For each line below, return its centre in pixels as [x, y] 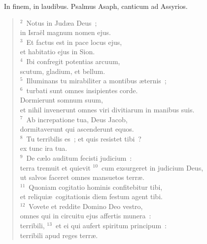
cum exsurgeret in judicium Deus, [152, 167]
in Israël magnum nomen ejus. [65, 32]
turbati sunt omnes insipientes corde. [82, 90]
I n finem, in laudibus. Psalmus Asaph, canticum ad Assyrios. [96, 6]
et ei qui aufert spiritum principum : [111, 226]
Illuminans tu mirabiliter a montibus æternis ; [96, 81]
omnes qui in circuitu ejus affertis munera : [86, 216]
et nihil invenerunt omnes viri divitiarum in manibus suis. [107, 109]
